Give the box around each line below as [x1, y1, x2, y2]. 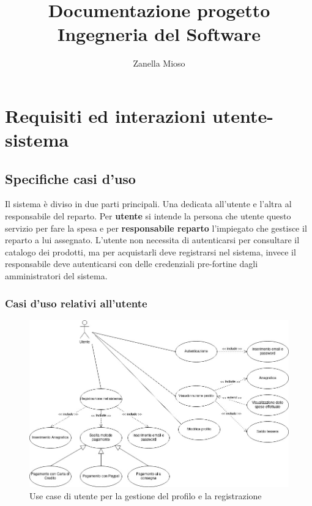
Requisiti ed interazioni [5, 103, 206, 128]
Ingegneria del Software [57, 21, 261, 46]
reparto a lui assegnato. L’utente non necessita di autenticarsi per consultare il [5, 233, 300, 246]
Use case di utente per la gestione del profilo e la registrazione [29, 489, 262, 502]
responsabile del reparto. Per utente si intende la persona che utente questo [5, 210, 291, 222]
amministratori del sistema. [5, 269, 108, 282]
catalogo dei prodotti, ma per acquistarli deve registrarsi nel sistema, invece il [5, 245, 296, 258]
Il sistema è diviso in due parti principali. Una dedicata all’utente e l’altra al [5, 197, 292, 210]
